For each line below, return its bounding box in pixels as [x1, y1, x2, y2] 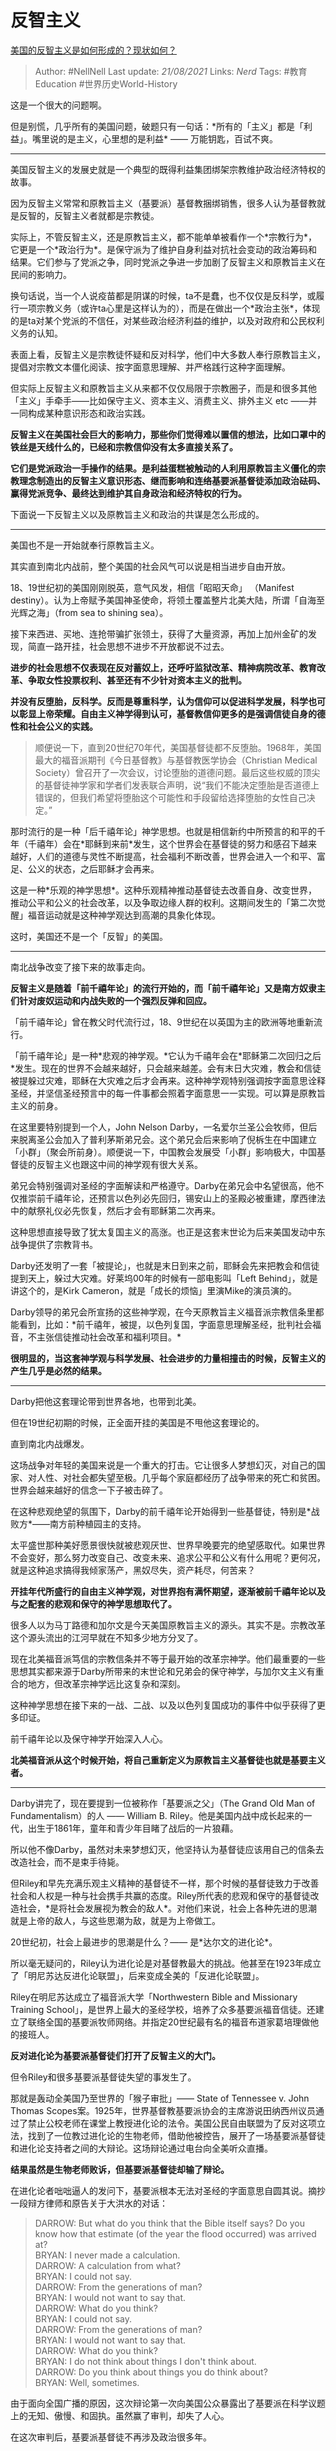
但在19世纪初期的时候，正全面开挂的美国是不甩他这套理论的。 [10, 1416, 265, 1428]
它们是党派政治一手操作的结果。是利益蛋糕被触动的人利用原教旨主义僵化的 [10, 462, 317, 474]
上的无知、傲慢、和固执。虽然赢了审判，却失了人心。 [10, 2409, 230, 2421]
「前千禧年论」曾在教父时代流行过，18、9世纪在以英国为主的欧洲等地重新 [10, 1016, 315, 1028]
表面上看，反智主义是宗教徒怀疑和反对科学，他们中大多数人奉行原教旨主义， [10, 348, 326, 360]
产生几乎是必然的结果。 [10, 1364, 107, 1376]
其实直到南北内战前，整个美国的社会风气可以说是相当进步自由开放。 [10, 560, 291, 572]
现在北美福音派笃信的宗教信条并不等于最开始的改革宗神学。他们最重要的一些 [10, 1652, 326, 1665]
